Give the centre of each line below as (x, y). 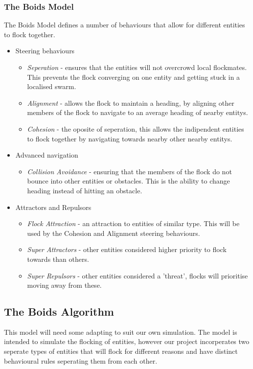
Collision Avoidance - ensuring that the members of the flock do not (129, 171)
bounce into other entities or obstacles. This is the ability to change (128, 181)
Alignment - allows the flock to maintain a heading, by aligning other (131, 103)
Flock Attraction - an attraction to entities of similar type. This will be (133, 223)
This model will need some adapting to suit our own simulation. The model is (121, 332)
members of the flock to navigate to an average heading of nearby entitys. (138, 112)
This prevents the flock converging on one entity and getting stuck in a (133, 77)
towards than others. (58, 259)
